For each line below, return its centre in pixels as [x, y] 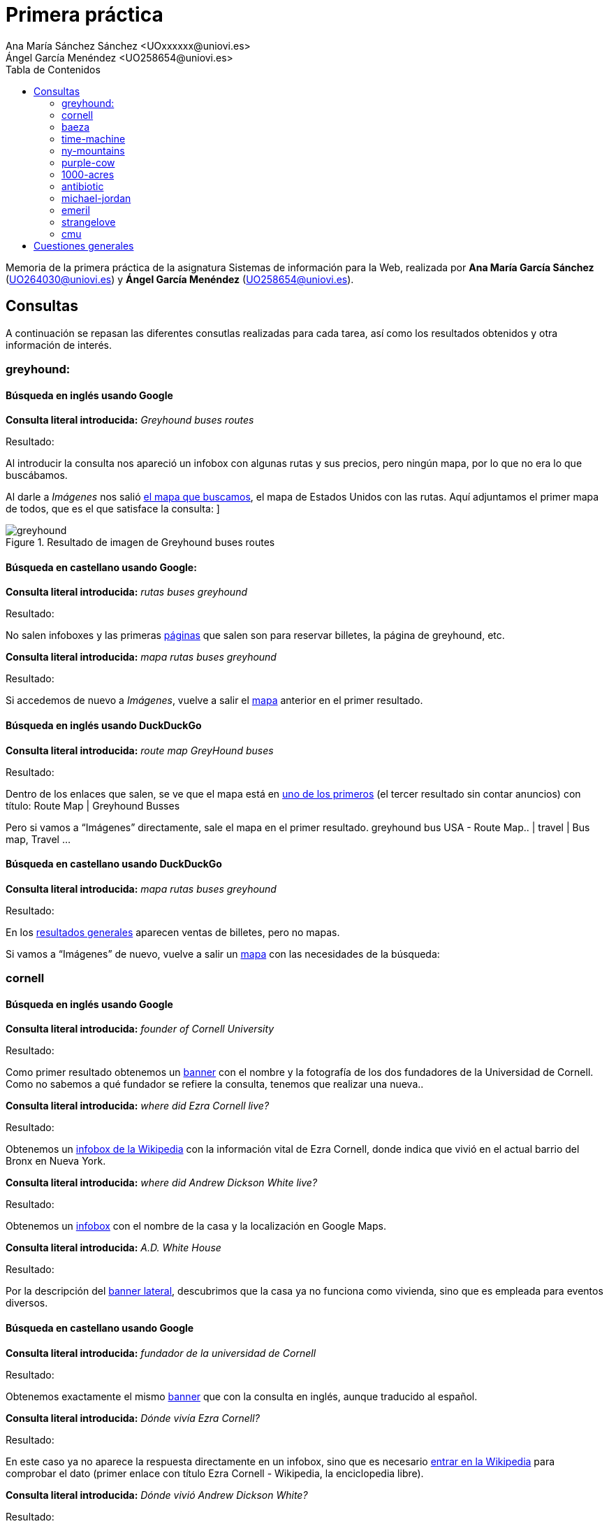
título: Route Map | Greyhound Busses [93, 805]
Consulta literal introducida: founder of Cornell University [140, 1029]
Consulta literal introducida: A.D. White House [113, 1248]
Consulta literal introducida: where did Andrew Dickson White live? [162, 1183]
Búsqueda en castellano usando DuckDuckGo [114, 864]
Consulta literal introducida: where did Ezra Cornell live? [138, 1106]
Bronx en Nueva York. [56, 1161]
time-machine [94, 138]
